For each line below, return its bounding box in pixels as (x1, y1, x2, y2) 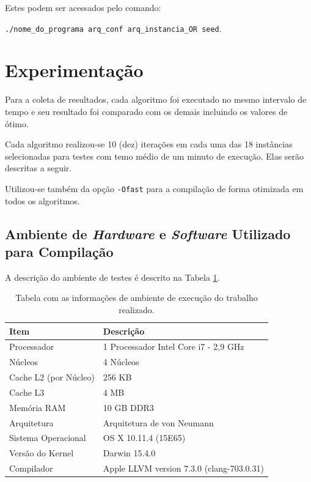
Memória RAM (9, 401, 66, 413)
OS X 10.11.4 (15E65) (103, 431, 186, 444)
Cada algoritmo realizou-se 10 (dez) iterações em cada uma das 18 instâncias (5, 138, 293, 150)
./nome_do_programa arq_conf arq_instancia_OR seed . (5, 21, 222, 34)
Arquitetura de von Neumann (103, 416, 214, 429)
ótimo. (5, 117, 29, 130)
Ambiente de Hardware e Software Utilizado (5, 224, 291, 243)
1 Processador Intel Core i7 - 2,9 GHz (103, 340, 244, 353)
